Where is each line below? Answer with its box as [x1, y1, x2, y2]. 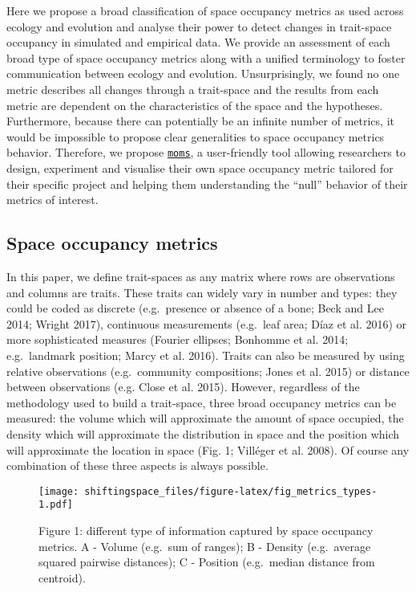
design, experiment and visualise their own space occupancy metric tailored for [6, 160, 394, 176]
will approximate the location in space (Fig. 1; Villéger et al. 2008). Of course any [6, 441, 410, 458]
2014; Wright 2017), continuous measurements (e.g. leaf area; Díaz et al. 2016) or [6, 315, 407, 332]
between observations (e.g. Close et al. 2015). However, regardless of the [6, 378, 360, 395]
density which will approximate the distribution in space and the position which [6, 425, 400, 442]
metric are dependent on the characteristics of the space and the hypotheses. [6, 96, 383, 113]
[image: [38, 485, 79, 497]
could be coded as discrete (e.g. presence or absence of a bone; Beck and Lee [6, 300, 384, 316]
